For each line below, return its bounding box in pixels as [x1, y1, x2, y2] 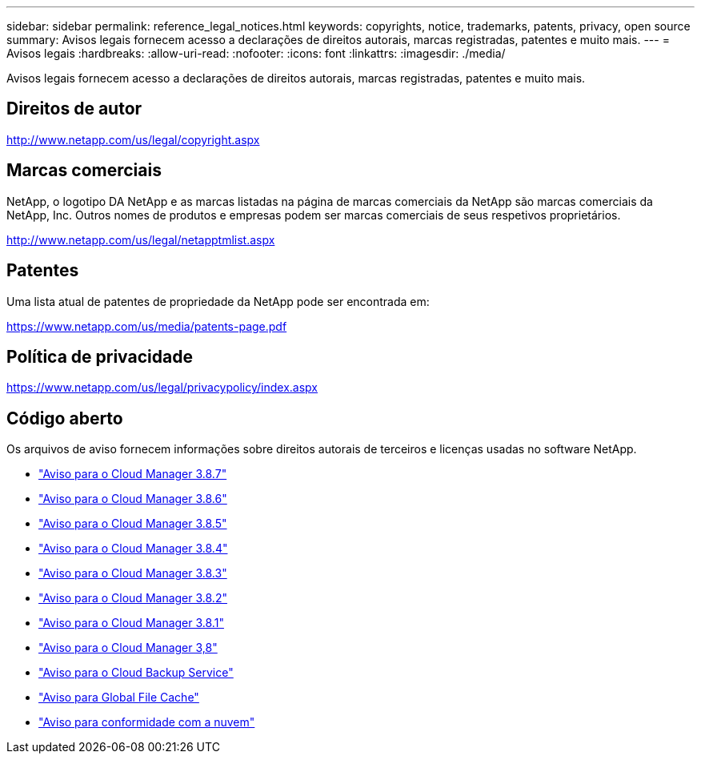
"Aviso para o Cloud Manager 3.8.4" [38, 541, 228, 556]
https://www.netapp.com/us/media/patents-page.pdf [6, 319, 287, 333]
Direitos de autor [6, 99, 142, 119]
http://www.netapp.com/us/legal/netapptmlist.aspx [6, 232, 275, 247]
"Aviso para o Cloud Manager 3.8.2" [38, 591, 227, 605]
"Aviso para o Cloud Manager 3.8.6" [38, 492, 227, 506]
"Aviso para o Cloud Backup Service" [38, 666, 234, 680]
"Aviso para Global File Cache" [38, 690, 199, 705]
